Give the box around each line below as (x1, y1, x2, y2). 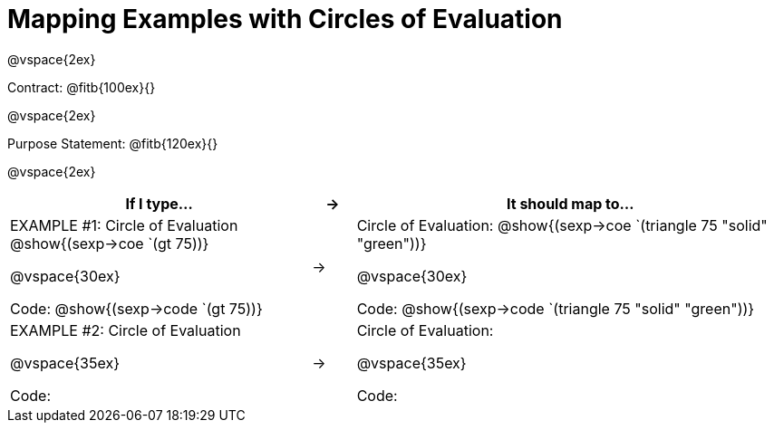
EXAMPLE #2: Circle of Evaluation (10, 320, 241, 339)
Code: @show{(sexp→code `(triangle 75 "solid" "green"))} (356, 299, 755, 318)
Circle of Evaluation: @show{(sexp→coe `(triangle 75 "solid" (356, 215, 768, 234)
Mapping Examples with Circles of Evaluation (7, 4, 563, 34)
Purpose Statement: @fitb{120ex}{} (7, 135, 218, 151)
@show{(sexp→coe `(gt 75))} (10, 234, 209, 253)
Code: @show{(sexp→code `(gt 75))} (10, 299, 263, 318)
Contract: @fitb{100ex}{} (7, 79, 156, 95)
